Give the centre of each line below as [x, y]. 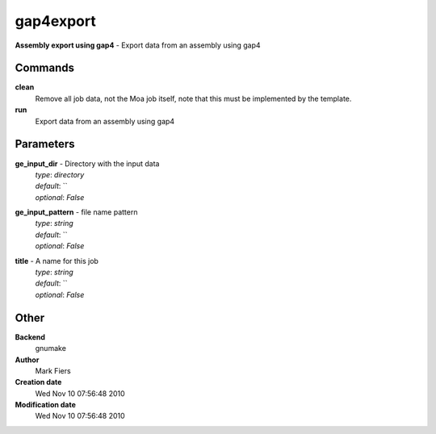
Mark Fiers [53, 370]
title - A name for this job [57, 261]
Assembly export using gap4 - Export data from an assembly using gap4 [138, 45]
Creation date [38, 382]
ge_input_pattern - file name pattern [76, 212]
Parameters [45, 144]
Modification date [46, 405]
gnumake [50, 348]
